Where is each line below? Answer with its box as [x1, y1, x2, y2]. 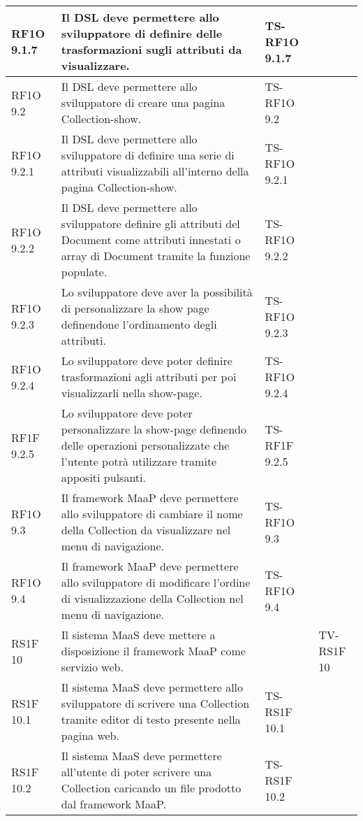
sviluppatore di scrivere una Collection [61, 695, 250, 711]
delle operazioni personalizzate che [61, 437, 230, 453]
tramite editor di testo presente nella [61, 711, 241, 727]
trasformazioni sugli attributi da [61, 41, 242, 57]
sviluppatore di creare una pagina [61, 94, 225, 110]
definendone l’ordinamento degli [61, 316, 217, 332]
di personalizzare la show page [61, 300, 209, 316]
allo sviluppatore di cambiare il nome [61, 506, 243, 522]
